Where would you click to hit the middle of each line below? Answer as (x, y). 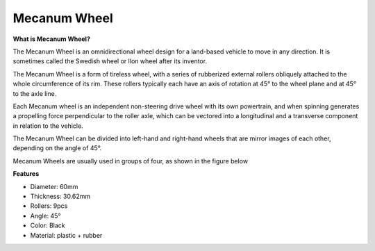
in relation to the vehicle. (48, 126)
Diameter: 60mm (54, 186)
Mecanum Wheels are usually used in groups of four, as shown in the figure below (131, 161)
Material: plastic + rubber (66, 235)
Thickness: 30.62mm (60, 196)
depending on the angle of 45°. (57, 148)
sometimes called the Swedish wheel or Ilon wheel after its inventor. (110, 61)
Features (26, 174)
